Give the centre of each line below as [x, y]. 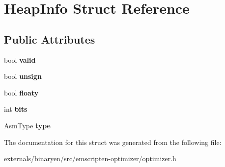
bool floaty [21, 92]
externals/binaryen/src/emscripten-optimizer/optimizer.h [90, 158]
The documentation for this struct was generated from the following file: [113, 142]
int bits [16, 109]
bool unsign [23, 76]
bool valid [20, 60]
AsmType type [27, 125]
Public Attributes [50, 39]
